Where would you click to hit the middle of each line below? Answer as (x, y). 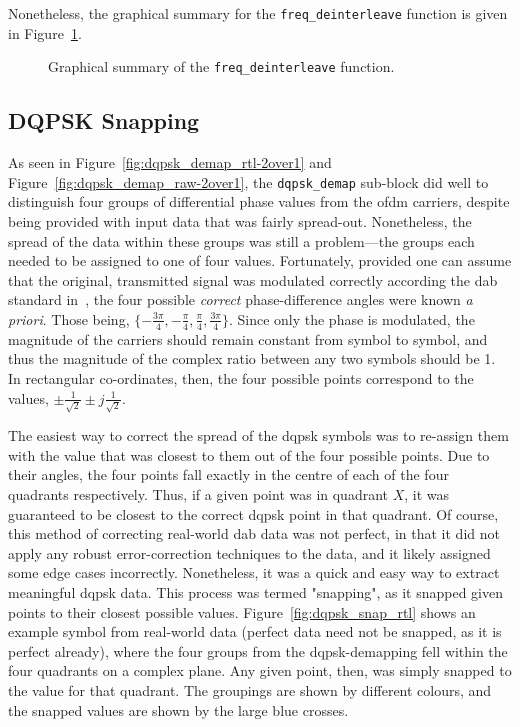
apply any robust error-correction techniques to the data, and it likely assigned (249, 552)
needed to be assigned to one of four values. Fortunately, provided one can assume (260, 260)
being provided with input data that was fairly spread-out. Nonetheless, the (240, 220)
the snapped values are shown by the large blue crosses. (178, 709)
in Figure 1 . (45, 32)
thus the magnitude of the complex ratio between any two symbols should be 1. (252, 358)
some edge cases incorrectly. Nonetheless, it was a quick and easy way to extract (254, 572)
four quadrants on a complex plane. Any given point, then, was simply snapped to (260, 670)
